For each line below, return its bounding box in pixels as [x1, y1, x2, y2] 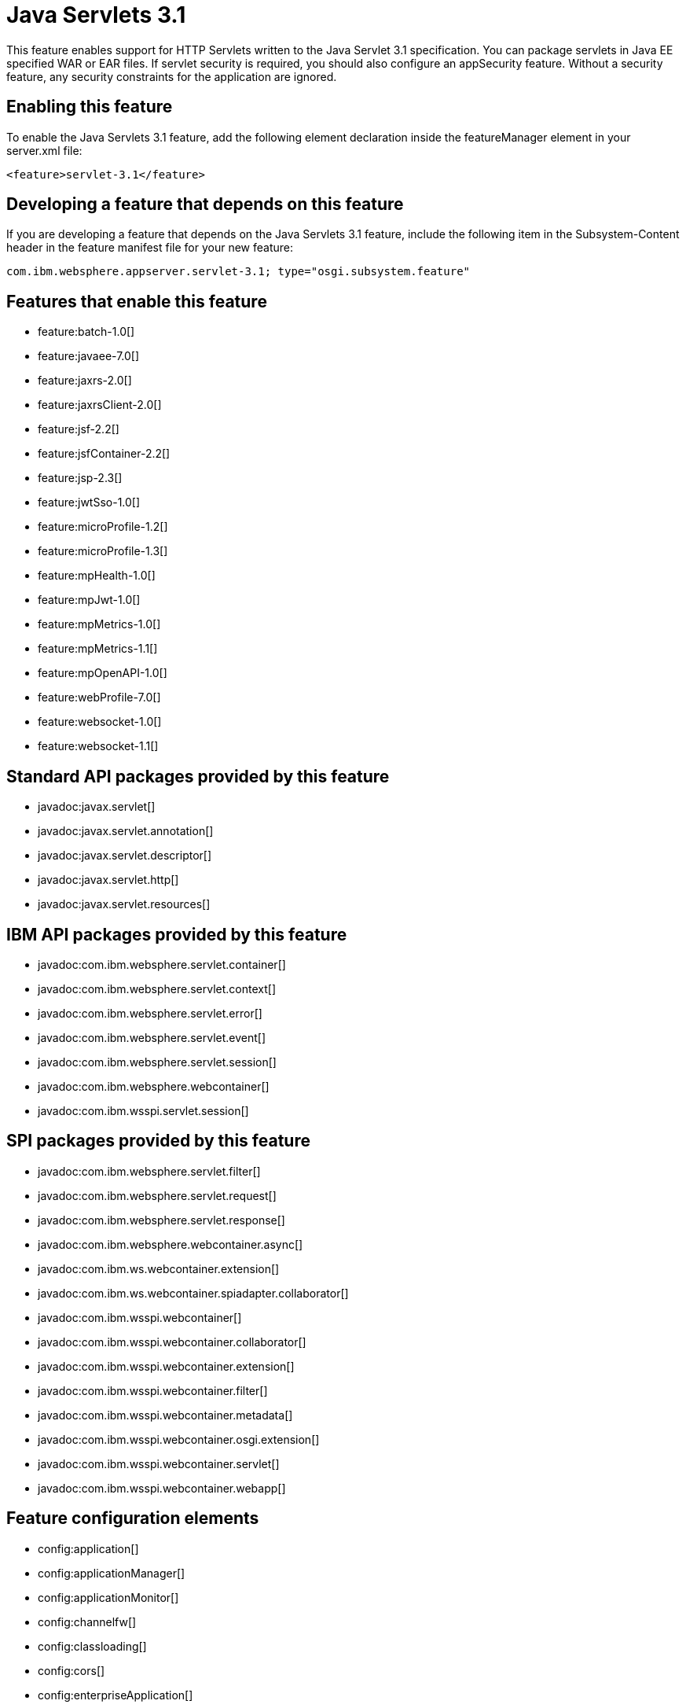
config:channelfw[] [38, 1614, 137, 1629]
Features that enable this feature [6, 291, 267, 311]
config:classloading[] [38, 1639, 147, 1653]
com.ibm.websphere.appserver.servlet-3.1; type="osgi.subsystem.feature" [6, 265, 471, 278]
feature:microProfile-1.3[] [38, 544, 168, 558]
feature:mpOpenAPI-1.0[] [38, 666, 167, 680]
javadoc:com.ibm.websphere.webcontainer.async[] [38, 1237, 303, 1251]
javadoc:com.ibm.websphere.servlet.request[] [38, 1188, 277, 1202]
